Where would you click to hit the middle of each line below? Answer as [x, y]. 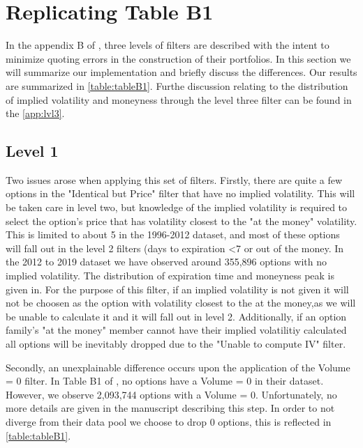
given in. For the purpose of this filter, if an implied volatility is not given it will [177, 289]
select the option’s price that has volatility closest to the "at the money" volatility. [181, 221]
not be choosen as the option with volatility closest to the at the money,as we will [181, 303]
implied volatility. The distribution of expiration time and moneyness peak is [170, 276]
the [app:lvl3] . [35, 113]
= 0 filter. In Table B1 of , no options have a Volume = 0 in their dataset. [165, 381]
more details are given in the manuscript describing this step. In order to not [170, 408]
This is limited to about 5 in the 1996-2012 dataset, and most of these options [173, 234]
